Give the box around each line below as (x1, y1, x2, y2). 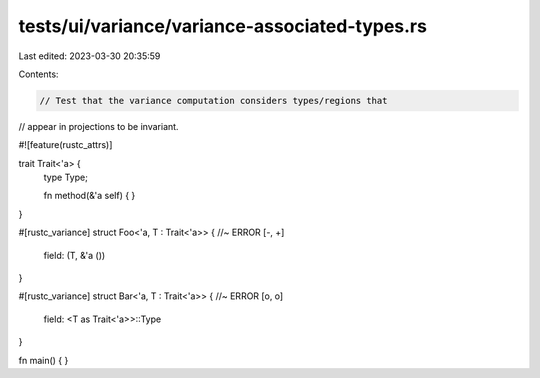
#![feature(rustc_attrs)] (18, 139, 113, 151)
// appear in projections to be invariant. (18, 120, 179, 132)
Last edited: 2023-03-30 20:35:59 (18, 50, 161, 62)
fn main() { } (18, 354, 69, 366)
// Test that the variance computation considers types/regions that (39, 95, 388, 106)
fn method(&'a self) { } (43, 190, 136, 202)
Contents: (18, 68, 59, 80)
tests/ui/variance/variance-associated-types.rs (18, 15, 427, 37)
